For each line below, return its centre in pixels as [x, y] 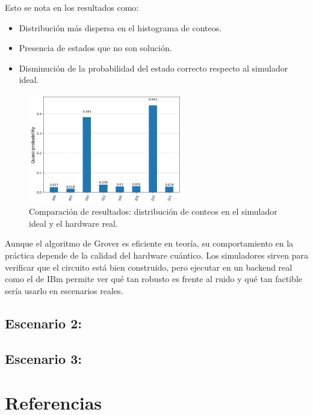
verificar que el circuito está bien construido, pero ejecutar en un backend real [149, 267]
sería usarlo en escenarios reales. [64, 290]
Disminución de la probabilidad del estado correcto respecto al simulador [153, 68]
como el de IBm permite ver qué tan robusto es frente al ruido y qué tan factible [154, 279]
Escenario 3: [43, 358]
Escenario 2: [43, 323]
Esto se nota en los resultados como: [72, 7]
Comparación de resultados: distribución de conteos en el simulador [153, 211]
